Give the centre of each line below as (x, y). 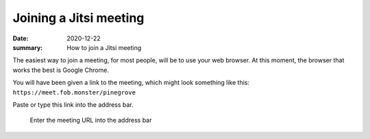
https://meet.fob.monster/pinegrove (74, 92)
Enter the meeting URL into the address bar (91, 121)
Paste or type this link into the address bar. (73, 104)
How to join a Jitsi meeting (104, 47)
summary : (28, 47)
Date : (21, 38)
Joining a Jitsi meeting (78, 18)
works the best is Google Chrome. (61, 70)
